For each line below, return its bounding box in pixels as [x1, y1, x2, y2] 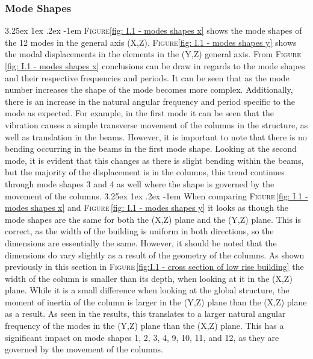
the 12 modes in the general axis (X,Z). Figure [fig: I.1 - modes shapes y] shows [5, 36, 297, 48]
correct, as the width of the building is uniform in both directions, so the [5, 225, 274, 237]
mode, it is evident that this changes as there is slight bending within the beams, [5, 154, 304, 166]
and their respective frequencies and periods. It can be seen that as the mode [5, 71, 290, 84]
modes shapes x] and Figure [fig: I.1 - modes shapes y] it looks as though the [5, 201, 289, 214]
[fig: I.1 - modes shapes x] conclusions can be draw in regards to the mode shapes [5, 60, 305, 72]
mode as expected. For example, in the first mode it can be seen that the [5, 107, 274, 119]
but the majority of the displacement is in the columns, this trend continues [5, 166, 285, 178]
